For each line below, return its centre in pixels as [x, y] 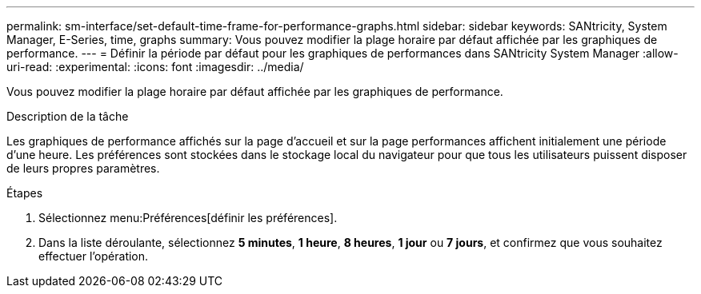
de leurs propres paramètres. [83, 168]
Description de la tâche [68, 116]
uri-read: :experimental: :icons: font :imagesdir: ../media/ [155, 67]
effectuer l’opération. [94, 256]
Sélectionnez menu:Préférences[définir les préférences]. [188, 218]
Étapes [25, 193]
